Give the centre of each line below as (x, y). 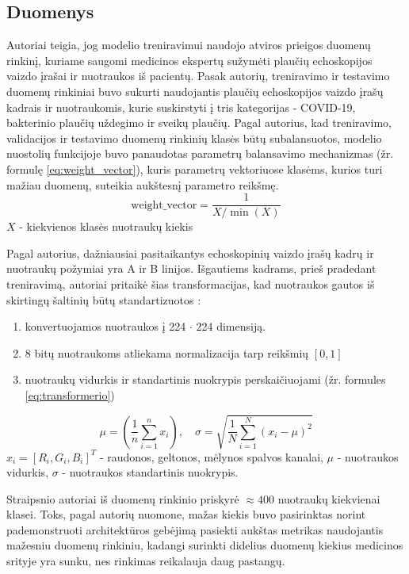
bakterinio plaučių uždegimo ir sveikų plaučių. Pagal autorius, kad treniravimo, (199, 122)
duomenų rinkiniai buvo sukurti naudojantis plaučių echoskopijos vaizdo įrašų (195, 91)
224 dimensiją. (231, 326)
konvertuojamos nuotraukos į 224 (105, 326)
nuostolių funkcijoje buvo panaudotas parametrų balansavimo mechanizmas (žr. (200, 153)
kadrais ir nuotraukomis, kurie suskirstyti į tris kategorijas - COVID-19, (181, 107)
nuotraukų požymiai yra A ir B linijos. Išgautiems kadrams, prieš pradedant (191, 268)
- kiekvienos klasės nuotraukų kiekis (106, 226)
